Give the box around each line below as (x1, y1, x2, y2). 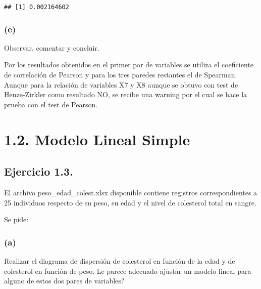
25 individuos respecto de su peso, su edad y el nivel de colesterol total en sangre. (4, 197, 256, 208)
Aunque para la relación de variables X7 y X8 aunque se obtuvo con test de (4, 79, 238, 90)
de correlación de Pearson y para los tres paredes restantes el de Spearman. (4, 69, 237, 80)
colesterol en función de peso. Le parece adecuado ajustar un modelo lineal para (4, 265, 251, 276)
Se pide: (4, 214, 29, 225)
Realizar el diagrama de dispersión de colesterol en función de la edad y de (4, 256, 235, 266)
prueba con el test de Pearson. (4, 99, 98, 109)
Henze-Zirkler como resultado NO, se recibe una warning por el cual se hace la (4, 89, 247, 100)
